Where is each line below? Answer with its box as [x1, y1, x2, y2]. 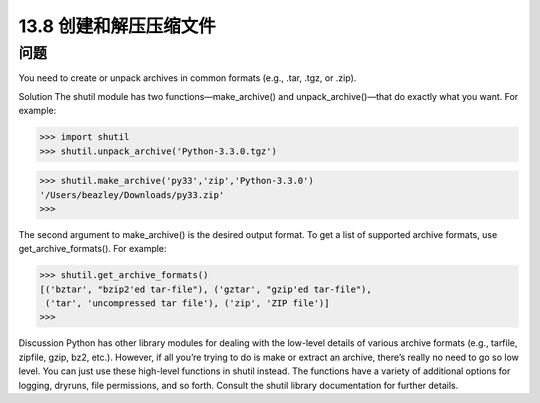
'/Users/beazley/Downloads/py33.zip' [39, 189, 225, 200]
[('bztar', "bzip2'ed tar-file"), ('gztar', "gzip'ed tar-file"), [39, 283, 372, 295]
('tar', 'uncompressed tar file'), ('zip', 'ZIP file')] [45, 298, 330, 309]
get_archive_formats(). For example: [18, 243, 167, 255]
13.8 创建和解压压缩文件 [18, 15, 216, 37]
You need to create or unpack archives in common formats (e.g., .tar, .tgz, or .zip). [18, 72, 357, 84]
